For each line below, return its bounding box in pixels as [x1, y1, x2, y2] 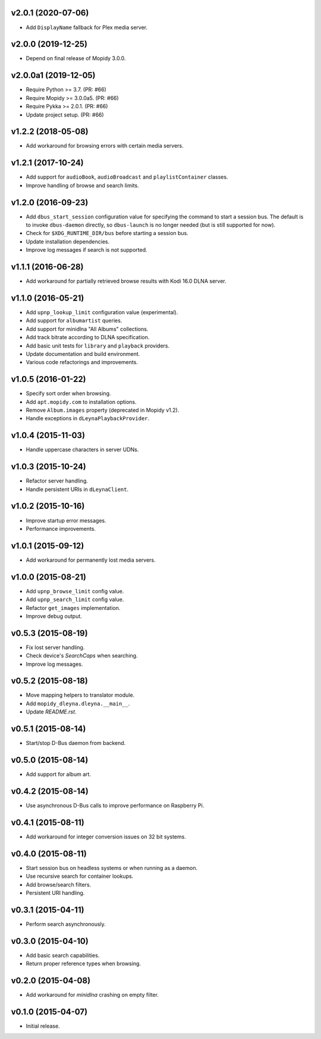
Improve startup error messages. [26, 517, 106, 524]
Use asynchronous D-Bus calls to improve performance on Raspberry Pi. [26, 802, 204, 809]
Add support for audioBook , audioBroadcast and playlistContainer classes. [26, 173, 228, 181]
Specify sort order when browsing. [26, 390, 111, 397]
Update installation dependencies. [26, 238, 110, 245]
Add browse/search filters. [26, 881, 92, 888]
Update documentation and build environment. [26, 350, 140, 357]
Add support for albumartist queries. [26, 317, 122, 324]
